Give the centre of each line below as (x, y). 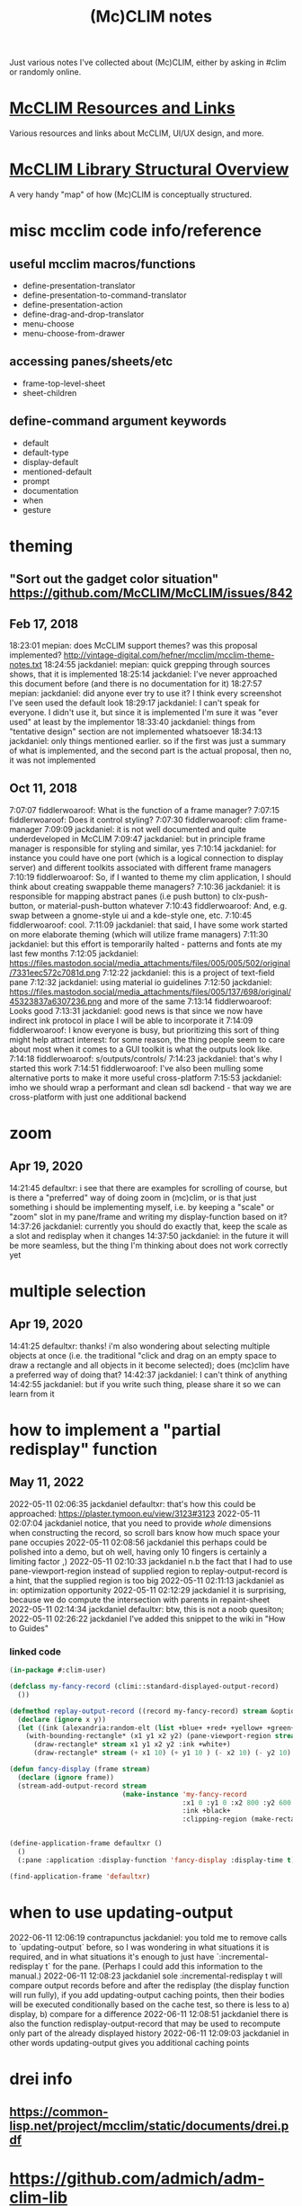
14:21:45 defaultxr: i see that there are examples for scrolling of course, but (148, 1188)
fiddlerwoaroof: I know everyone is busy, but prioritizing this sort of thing (144, 1030)
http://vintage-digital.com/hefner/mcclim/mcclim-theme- (169, 655)
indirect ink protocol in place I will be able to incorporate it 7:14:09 (131, 1020)
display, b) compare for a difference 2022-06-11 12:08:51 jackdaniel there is (149, 2013)
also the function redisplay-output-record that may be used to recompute (145, 2023)
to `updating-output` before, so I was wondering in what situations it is (139, 1947)
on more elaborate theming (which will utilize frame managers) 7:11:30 (139, 934)
